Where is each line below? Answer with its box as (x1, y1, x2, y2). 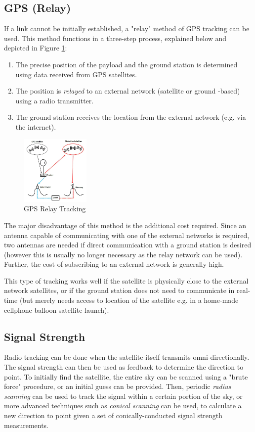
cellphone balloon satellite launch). (4, 304, 109, 315)
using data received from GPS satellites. (15, 69, 137, 79)
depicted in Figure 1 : (4, 43, 67, 53)
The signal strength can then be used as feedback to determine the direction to (4, 362, 244, 372)
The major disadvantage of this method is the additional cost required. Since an (4, 220, 247, 230)
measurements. (4, 420, 49, 430)
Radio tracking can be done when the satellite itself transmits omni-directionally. (4, 352, 250, 362)
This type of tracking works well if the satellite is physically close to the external (4, 275, 249, 286)
